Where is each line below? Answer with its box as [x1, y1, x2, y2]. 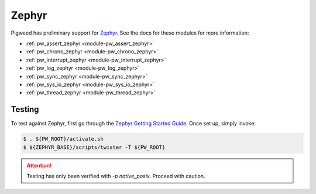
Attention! [26, 162, 52, 169]
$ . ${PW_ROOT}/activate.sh [23, 135, 104, 142]
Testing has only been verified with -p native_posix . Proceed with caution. [26, 172, 205, 179]
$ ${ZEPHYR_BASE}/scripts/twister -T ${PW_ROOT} [23, 144, 166, 151]
